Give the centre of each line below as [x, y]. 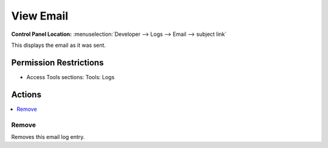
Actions [26, 94]
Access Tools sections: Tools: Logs [70, 77]
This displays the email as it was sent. [59, 45]
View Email [40, 16]
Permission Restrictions [57, 62]
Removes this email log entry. [48, 136]
